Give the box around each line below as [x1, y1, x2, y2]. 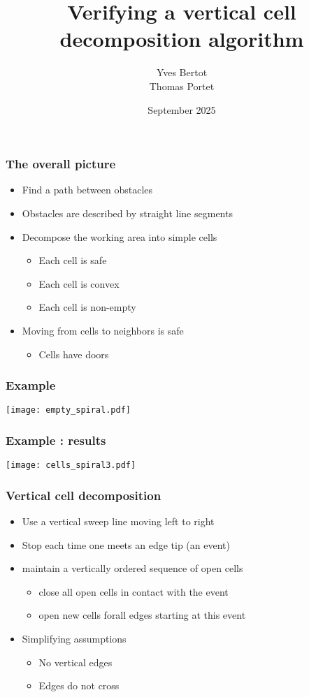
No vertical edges [38, 654, 113, 669]
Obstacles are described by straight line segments [22, 205, 233, 220]
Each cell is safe [38, 253, 107, 267]
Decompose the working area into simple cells [22, 229, 217, 244]
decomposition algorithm [59, 24, 304, 53]
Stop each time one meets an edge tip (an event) [22, 537, 230, 552]
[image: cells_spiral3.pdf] [6, 460, 136, 471]
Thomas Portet [149, 78, 215, 93]
